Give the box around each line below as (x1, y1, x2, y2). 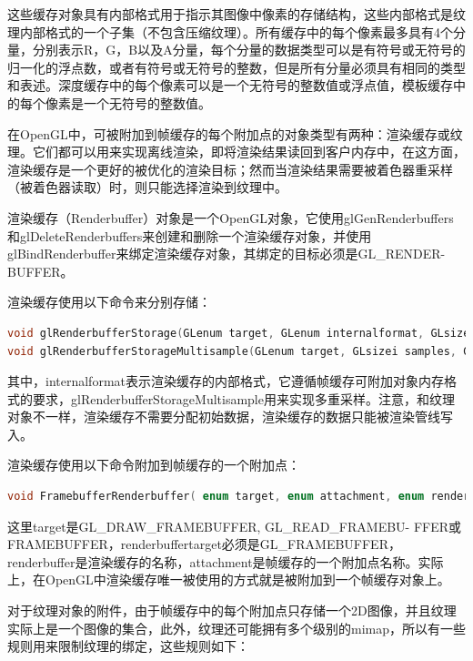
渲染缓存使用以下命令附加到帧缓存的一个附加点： (7, 455, 300, 474)
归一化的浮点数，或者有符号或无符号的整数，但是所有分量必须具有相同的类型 (7, 57, 466, 76)
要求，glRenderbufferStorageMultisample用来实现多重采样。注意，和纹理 (32, 389, 455, 408)
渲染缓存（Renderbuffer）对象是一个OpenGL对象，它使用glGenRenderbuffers (7, 208, 454, 227)
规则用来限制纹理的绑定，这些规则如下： (7, 636, 249, 656)
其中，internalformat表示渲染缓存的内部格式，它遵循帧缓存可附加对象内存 (7, 371, 444, 391)
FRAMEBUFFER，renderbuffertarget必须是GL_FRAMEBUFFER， (7, 534, 401, 554)
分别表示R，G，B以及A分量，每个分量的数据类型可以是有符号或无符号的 (32, 40, 466, 59)
